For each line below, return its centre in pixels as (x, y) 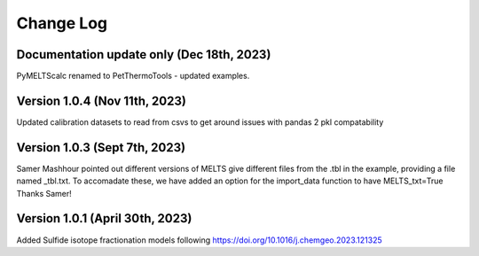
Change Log (62, 23)
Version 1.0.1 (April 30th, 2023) (104, 218)
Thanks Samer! (44, 193)
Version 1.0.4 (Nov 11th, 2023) (101, 101)
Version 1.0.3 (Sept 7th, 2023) (101, 147)
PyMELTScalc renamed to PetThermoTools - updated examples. (133, 76)
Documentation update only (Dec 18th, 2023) (144, 54)
